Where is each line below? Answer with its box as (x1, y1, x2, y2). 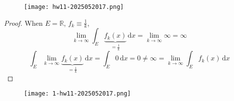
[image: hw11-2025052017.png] (24, 3, 124, 10)
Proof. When (4, 17, 43, 28)
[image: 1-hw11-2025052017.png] (24, 90, 131, 98)
